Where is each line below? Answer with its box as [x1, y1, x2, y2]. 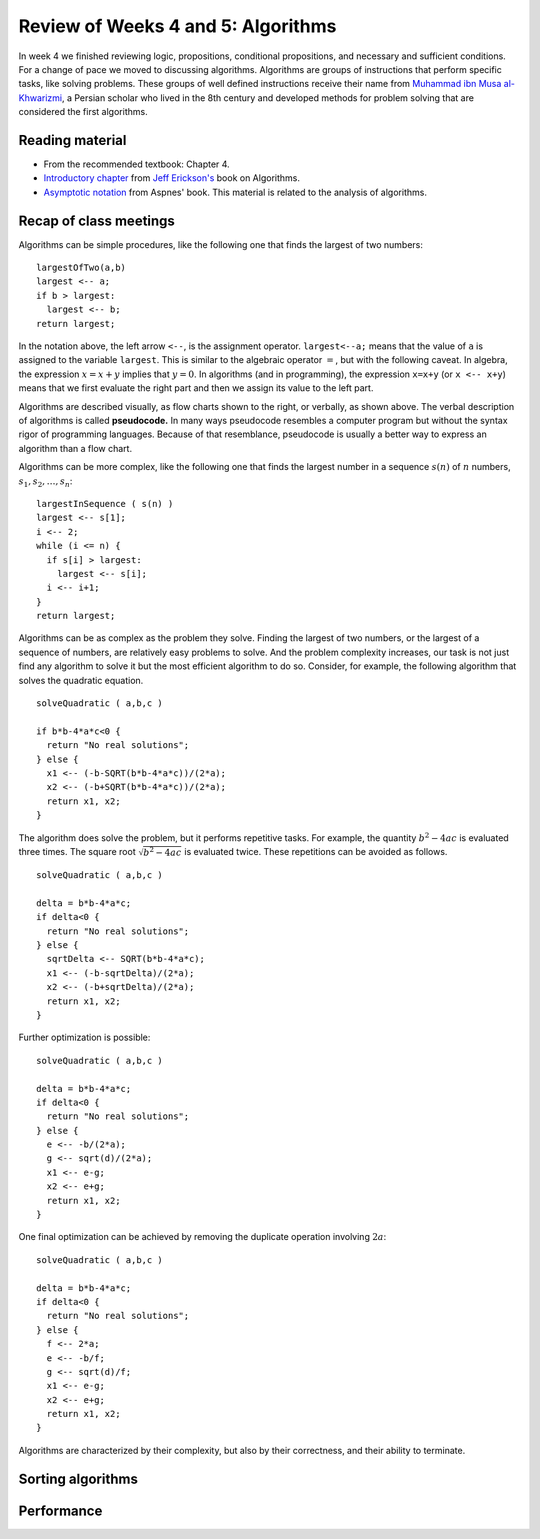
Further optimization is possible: [18, 1031, 151, 1044]
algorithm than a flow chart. [18, 442, 133, 454]
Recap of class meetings [18, 212, 175, 229]
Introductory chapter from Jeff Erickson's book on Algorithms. [43, 172, 300, 184]
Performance [18, 1502, 103, 1519]
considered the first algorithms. [18, 106, 149, 118]
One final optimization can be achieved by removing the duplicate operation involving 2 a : [18, 1231, 387, 1243]
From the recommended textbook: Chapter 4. [43, 158, 230, 170]
